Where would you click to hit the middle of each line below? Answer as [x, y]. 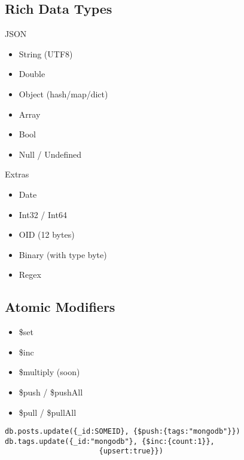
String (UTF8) [46, 53]
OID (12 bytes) [47, 234]
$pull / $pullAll [48, 412]
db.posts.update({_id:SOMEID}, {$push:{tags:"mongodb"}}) [123, 432]
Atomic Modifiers [60, 307]
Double [32, 74]
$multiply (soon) [49, 372]
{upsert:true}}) [131, 451]
